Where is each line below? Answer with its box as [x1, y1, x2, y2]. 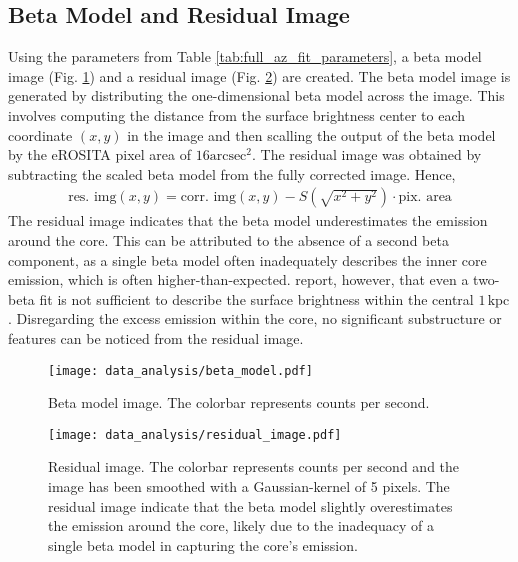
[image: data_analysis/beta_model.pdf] [48, 363, 313, 378]
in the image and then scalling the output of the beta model [127, 124, 496, 145]
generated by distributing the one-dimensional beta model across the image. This [8, 85, 505, 106]
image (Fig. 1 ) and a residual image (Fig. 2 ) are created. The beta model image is [8, 65, 511, 86]
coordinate [8, 124, 73, 145]
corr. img [180, 190, 237, 205]
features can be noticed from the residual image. [8, 327, 304, 348]
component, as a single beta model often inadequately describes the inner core [8, 249, 487, 270]
